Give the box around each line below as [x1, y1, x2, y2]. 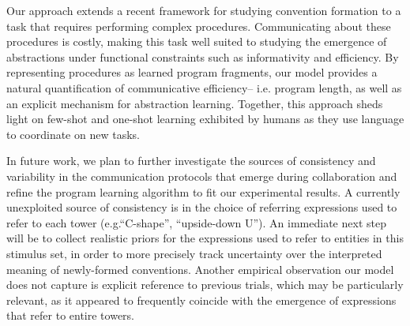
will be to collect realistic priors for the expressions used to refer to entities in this [6, 230, 404, 246]
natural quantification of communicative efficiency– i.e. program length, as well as [6, 79, 402, 96]
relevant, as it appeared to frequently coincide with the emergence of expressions [6, 291, 397, 308]
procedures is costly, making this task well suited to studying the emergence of [6, 33, 387, 50]
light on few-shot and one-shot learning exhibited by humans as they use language [6, 111, 404, 127]
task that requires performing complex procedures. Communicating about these [6, 17, 391, 34]
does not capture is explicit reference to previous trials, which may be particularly [6, 276, 404, 293]
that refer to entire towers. [6, 307, 134, 324]
